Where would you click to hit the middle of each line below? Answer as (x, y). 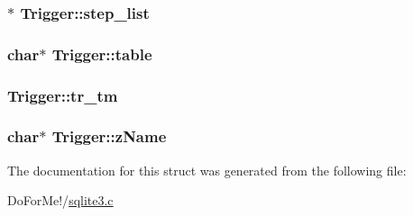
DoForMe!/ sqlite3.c (60, 200)
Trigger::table (102, 54)
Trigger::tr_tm (63, 95)
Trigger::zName (109, 136)
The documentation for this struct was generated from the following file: (207, 170)
